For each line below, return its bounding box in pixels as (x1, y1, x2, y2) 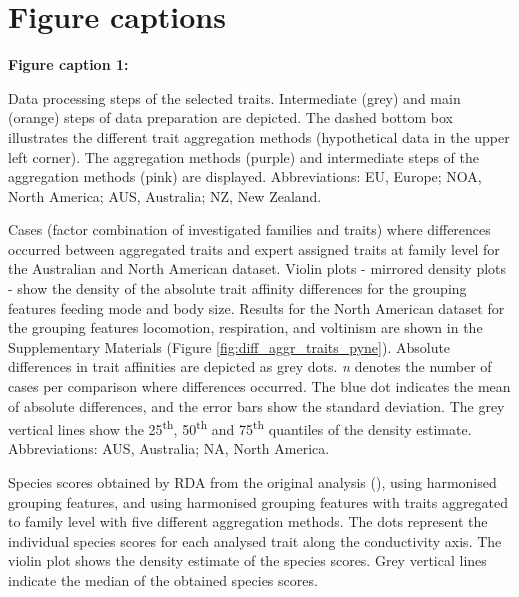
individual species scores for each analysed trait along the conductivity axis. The (8, 530, 502, 551)
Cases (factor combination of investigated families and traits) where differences (8, 219, 491, 240)
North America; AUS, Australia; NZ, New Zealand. (8, 185, 322, 206)
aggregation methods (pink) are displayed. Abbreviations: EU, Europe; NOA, (8, 166, 482, 187)
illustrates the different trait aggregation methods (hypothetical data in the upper (8, 126, 510, 147)
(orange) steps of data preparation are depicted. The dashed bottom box (8, 107, 453, 128)
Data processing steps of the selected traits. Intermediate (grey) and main (8, 87, 461, 108)
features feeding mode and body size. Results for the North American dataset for (8, 297, 505, 318)
